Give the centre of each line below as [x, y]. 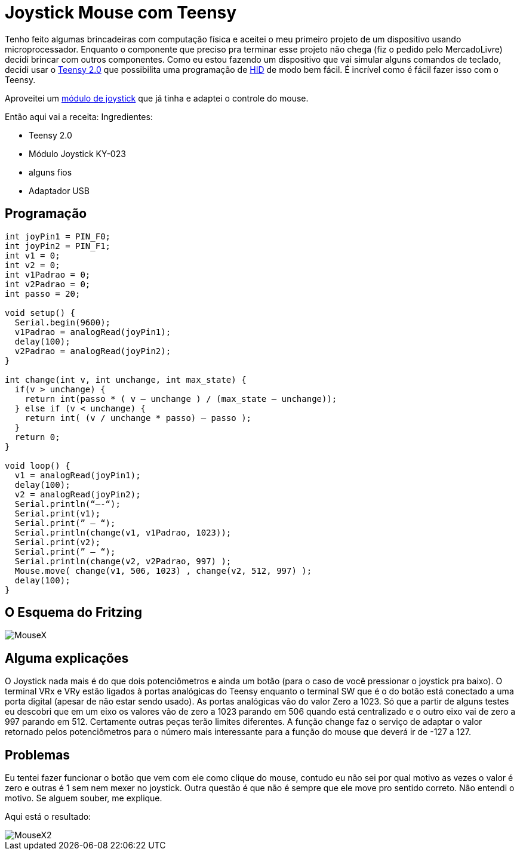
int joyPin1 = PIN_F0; [58, 236]
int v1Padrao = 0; [48, 274]
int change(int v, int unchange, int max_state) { [126, 379]
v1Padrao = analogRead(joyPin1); [93, 332]
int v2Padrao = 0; [48, 284]
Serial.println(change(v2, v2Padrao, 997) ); [123, 561]
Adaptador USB [59, 190]
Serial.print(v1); [58, 513]
